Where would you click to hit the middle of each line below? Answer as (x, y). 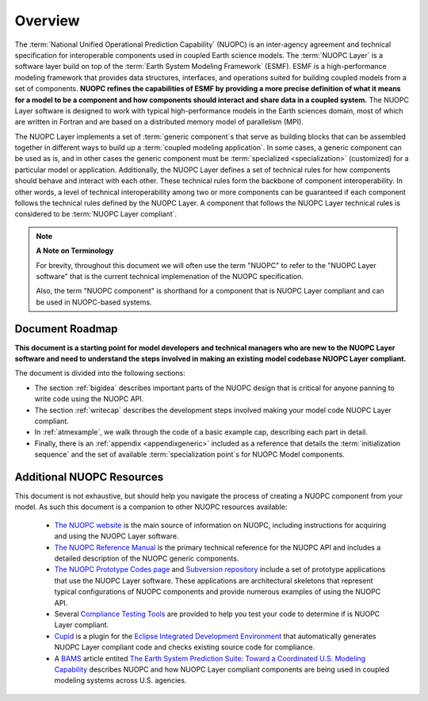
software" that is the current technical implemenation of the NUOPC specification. (170, 276)
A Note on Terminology (75, 251)
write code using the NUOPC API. (89, 399)
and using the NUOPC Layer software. (117, 536)
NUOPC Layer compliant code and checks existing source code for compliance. (185, 647)
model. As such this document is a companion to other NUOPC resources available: (151, 507)
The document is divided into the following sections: (100, 373)
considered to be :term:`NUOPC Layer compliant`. (96, 214)
